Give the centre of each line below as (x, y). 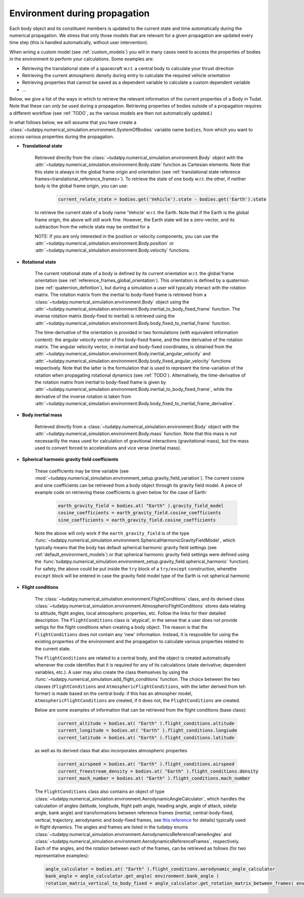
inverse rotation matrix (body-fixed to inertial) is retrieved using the (105, 316)
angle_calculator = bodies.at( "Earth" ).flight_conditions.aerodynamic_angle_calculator (160, 869)
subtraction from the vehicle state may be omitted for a (92, 227)
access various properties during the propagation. (62, 137)
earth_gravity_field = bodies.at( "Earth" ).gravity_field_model (141, 506)
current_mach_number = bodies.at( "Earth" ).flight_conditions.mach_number (154, 778)
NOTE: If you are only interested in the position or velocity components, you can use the (127, 236)
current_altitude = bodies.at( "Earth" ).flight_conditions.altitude (146, 723)
